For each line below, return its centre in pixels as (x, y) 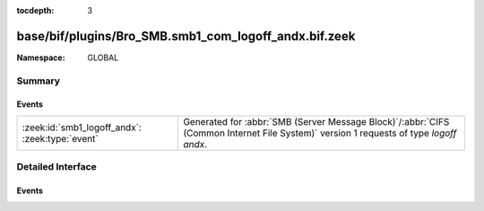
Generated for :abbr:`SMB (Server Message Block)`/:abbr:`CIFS (316, 121)
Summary (39, 81)
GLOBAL (103, 57)
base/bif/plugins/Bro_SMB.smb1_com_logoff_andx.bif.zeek (186, 36)
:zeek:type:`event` (60, 138)
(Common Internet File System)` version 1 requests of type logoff (320, 133)
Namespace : (41, 57)
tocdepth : (35, 10)
